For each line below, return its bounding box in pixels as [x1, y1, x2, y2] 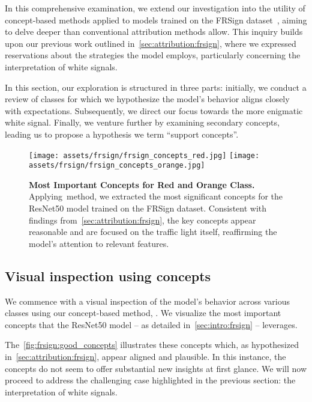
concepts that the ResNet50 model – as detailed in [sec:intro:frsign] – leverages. [5, 318, 298, 330]
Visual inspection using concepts [5, 266, 211, 285]
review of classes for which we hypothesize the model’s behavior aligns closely [5, 93, 290, 105]
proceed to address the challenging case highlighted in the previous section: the [5, 374, 296, 386]
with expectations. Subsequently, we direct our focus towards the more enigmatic [5, 104, 303, 117]
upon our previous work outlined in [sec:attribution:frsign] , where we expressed [5, 37, 296, 49]
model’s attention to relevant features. [29, 237, 169, 249]
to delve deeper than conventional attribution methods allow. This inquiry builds [5, 25, 303, 38]
